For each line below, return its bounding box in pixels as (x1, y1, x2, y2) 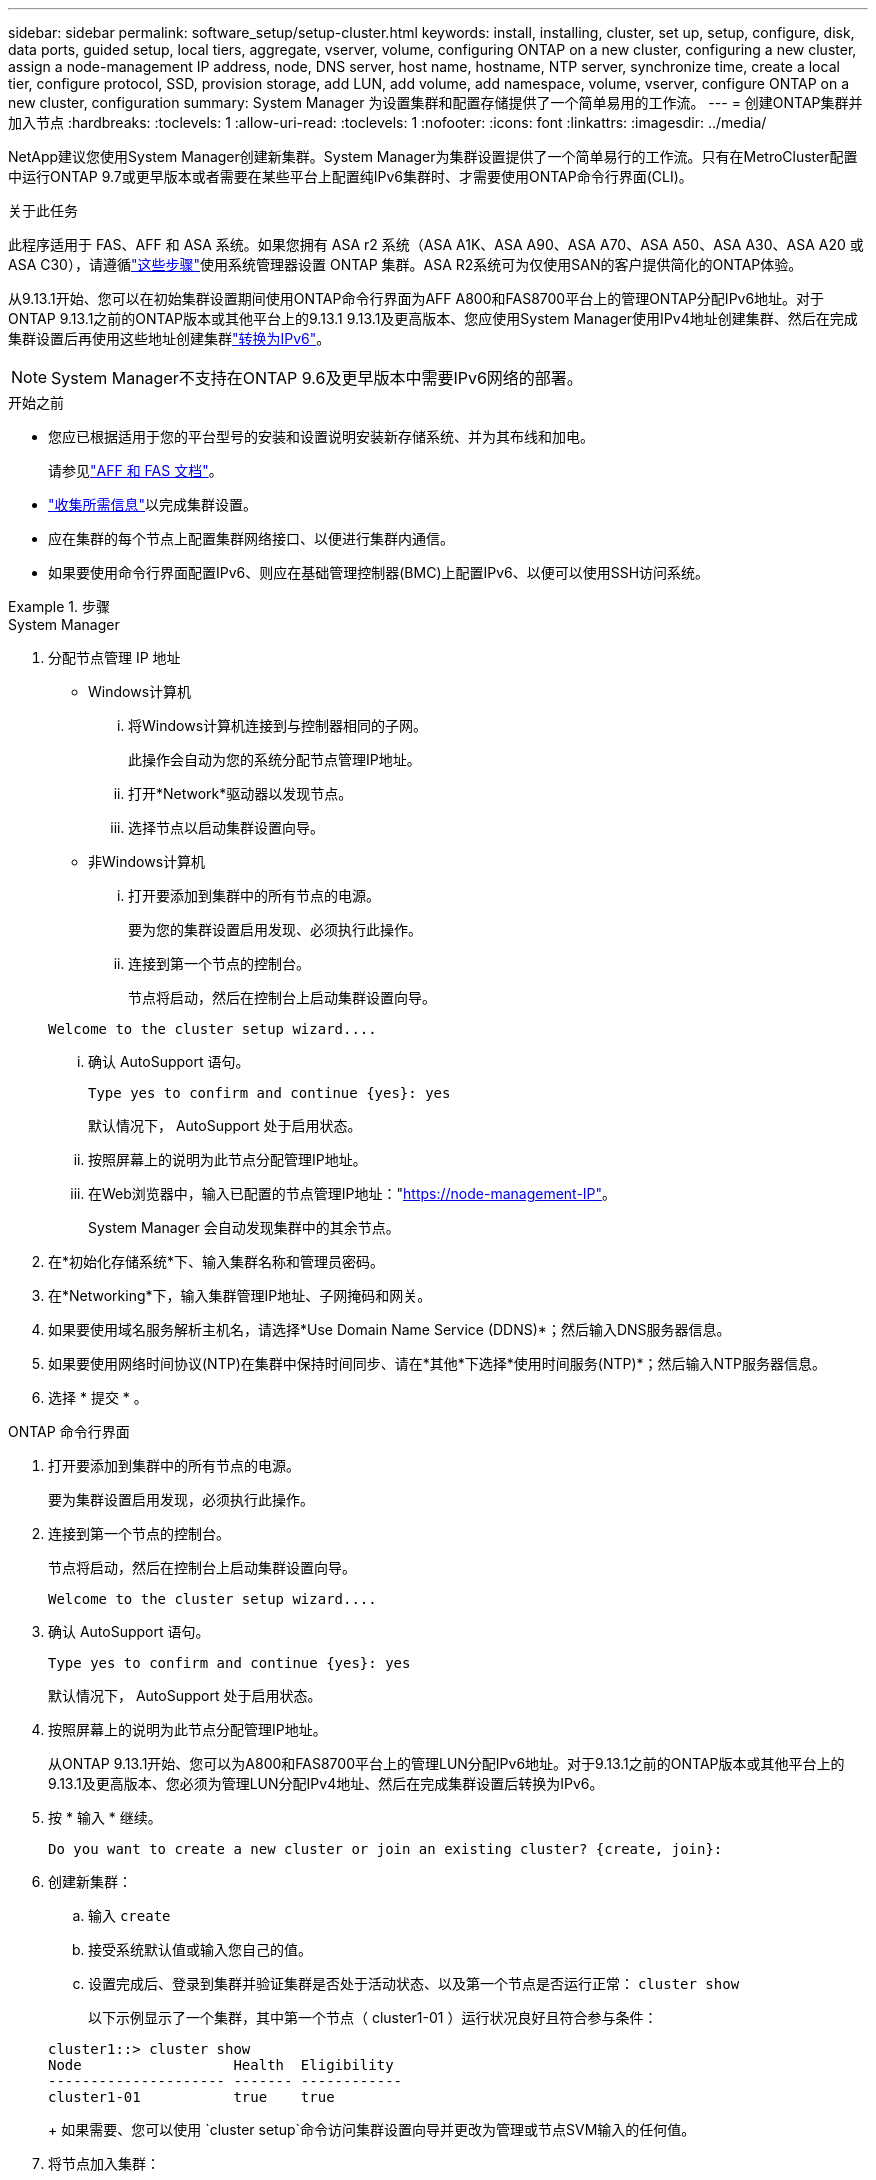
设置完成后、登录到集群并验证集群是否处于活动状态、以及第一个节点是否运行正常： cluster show (88, 1975, 740, 1992)
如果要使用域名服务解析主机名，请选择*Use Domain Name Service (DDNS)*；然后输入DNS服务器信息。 (48, 1321, 731, 1338)
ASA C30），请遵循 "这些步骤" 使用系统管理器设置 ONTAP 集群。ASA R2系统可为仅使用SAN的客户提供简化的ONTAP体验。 (8, 256, 803, 273)
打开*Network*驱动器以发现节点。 (128, 785, 353, 802)
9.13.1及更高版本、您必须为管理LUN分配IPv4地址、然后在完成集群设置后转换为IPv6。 (48, 1775, 604, 1792)
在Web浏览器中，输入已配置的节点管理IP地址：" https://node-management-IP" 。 (88, 1185, 617, 1202)
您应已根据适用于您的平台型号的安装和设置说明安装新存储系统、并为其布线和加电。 (48, 428, 594, 445)
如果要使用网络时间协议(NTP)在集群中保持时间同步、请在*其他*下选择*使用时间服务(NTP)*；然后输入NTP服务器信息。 (48, 1355, 827, 1372)
